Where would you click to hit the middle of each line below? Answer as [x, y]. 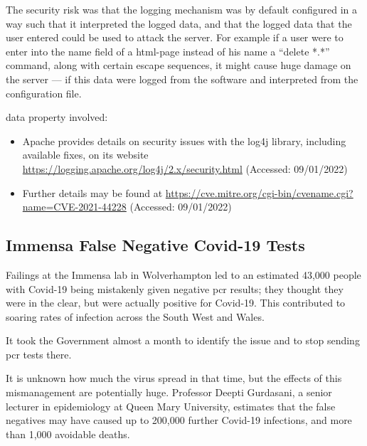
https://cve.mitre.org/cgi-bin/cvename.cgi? [259, 192]
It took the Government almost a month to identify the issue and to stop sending [183, 340]
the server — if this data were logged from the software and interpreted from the [182, 79]
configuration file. [44, 93]
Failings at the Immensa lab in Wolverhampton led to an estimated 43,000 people [183, 274]
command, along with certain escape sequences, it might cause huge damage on [179, 65]
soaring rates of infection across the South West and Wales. [135, 316]
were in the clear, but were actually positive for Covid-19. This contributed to [176, 303]
